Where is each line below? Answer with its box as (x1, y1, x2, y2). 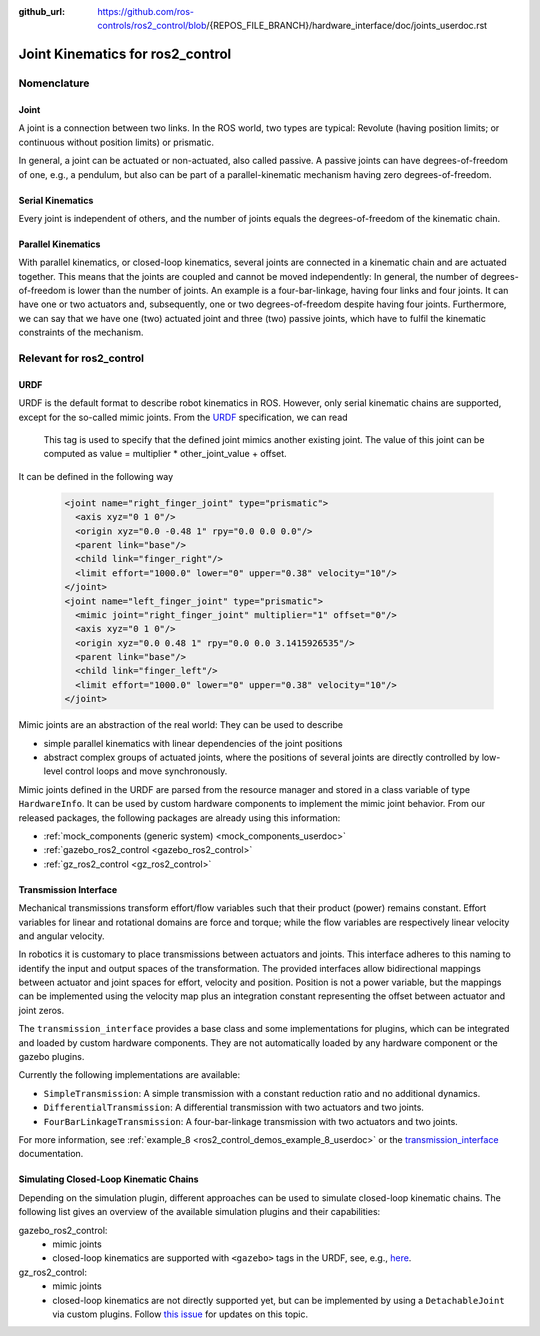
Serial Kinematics (18, 194, 94, 206)
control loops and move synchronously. (65, 765, 228, 777)
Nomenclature (18, 76, 90, 90)
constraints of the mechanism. (18, 326, 144, 339)
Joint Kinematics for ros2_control (18, 46, 232, 63)
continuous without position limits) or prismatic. (18, 136, 215, 148)
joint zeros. (18, 1004, 65, 1016)
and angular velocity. (18, 930, 105, 942)
